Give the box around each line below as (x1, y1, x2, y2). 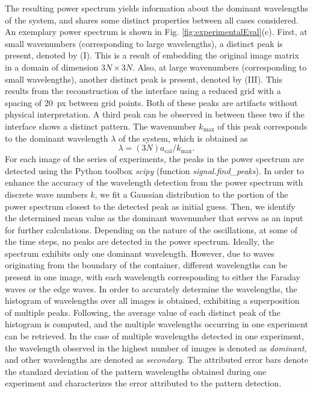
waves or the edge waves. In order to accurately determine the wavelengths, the (5, 282, 297, 295)
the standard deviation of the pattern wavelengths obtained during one (5, 365, 267, 377)
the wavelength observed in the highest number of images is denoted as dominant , (5, 341, 307, 354)
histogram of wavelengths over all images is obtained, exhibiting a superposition (5, 294, 300, 307)
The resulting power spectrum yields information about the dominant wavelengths (5, 2, 308, 14)
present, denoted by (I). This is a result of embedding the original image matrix (5, 49, 299, 61)
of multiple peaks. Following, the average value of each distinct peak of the (5, 306, 280, 318)
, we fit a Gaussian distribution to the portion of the (95, 187, 288, 200)
